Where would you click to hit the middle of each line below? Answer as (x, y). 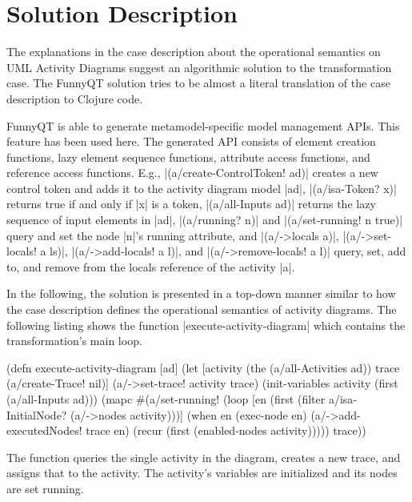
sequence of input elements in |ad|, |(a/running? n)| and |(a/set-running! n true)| (205, 220)
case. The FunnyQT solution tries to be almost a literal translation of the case (198, 83)
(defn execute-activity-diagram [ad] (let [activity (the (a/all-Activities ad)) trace (203, 367)
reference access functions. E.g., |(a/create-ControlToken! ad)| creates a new (192, 173)
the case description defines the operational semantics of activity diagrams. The (202, 309)
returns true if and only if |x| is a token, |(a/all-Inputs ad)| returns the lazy (191, 204)
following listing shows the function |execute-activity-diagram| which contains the (206, 325)
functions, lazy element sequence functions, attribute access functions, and (188, 157)
